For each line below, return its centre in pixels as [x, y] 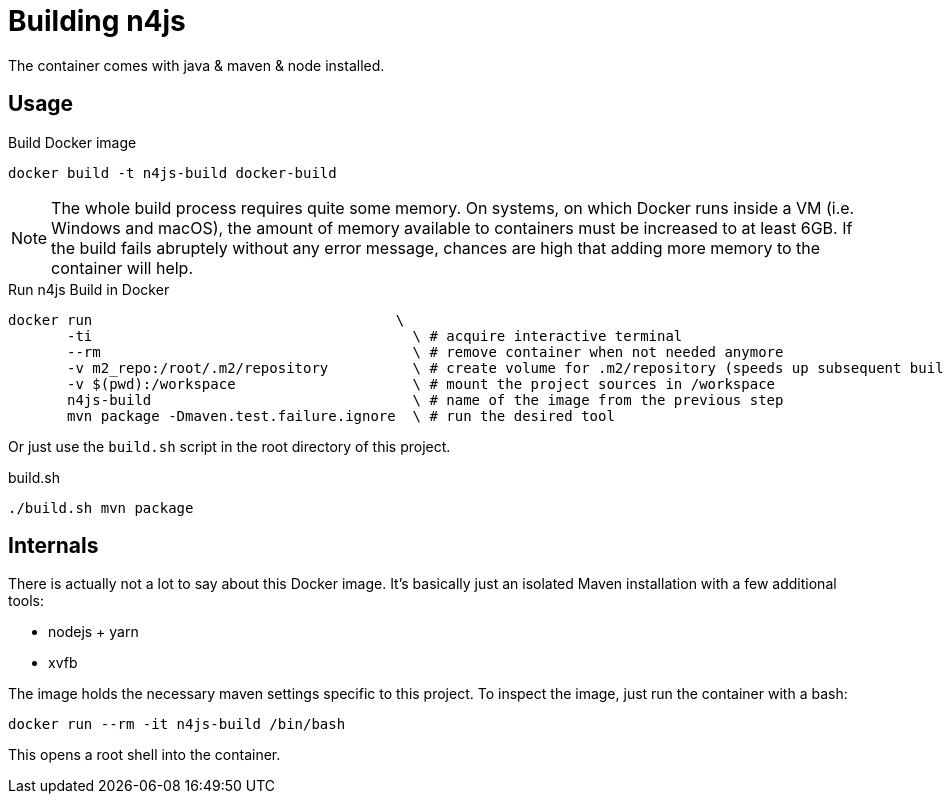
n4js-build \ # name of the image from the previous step [425, 399]
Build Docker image [72, 142]
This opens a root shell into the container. [144, 755]
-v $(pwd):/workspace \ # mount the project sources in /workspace [421, 383]
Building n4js [97, 21]
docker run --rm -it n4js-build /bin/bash [177, 724]
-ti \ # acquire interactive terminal [375, 335]
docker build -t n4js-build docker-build [172, 172]
